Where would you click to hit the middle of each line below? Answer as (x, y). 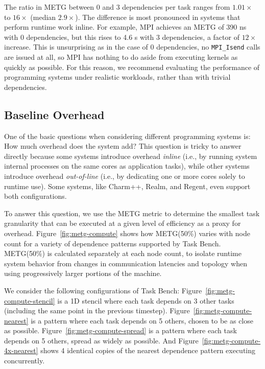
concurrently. (25, 361)
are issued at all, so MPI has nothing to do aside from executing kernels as (121, 57)
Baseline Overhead (54, 114)
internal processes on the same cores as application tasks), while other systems (127, 166)
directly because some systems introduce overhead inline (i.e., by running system (131, 156)
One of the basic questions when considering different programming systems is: (127, 136)
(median (43, 17)
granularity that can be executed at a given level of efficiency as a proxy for (123, 223)
